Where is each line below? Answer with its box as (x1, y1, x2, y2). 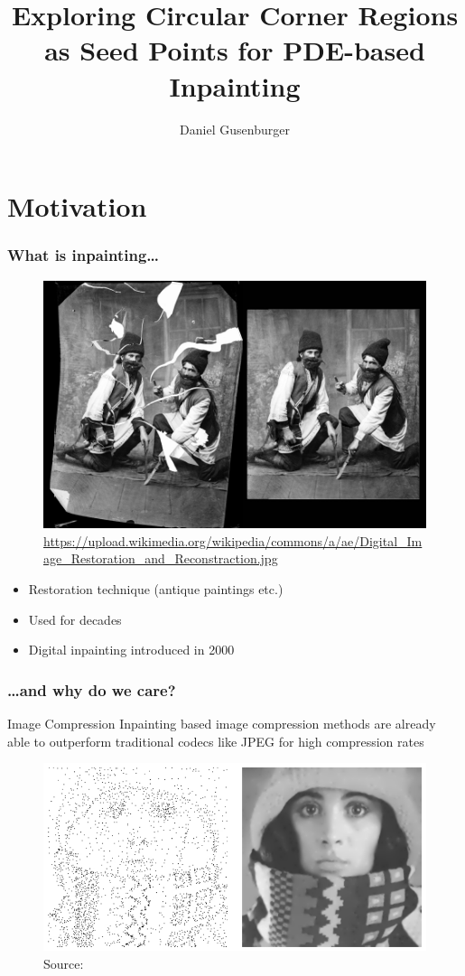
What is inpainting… (7, 244, 160, 266)
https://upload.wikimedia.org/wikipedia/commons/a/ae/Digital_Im (43, 531, 423, 550)
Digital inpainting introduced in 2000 (28, 640, 235, 659)
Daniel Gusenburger (180, 119, 290, 138)
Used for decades (28, 609, 122, 628)
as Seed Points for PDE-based (44, 32, 425, 69)
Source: (43, 953, 84, 972)
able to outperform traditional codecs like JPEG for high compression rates (7, 731, 424, 750)
